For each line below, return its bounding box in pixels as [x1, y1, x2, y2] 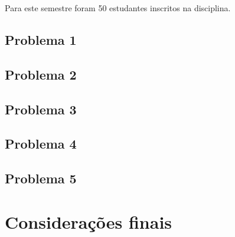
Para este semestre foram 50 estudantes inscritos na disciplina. [5, 2, 231, 14]
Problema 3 [5, 100, 77, 118]
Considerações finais [5, 209, 172, 233]
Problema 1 [5, 30, 77, 48]
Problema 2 [5, 65, 77, 83]
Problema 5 [5, 169, 77, 187]
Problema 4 [5, 134, 77, 153]
